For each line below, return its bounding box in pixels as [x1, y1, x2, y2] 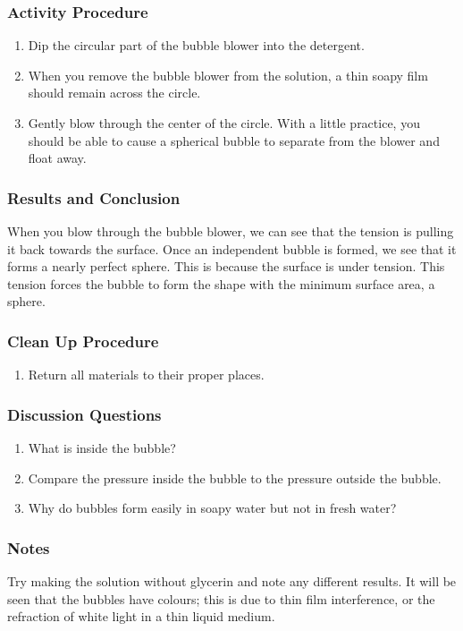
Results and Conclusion [7, 186, 181, 209]
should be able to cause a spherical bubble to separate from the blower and [28, 131, 440, 149]
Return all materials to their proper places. [28, 365, 265, 384]
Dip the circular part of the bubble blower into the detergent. [28, 36, 365, 55]
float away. [28, 149, 87, 167]
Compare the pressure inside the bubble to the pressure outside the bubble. [28, 468, 442, 487]
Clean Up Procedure [7, 329, 159, 352]
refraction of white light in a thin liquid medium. [7, 607, 275, 626]
